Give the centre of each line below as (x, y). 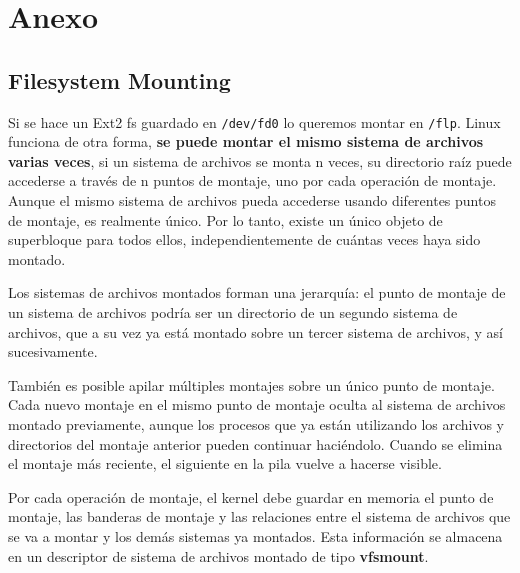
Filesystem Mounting (119, 79)
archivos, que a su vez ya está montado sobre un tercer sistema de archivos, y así (255, 331)
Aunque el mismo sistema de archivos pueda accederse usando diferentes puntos (252, 200)
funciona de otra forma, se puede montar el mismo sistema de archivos (246, 141)
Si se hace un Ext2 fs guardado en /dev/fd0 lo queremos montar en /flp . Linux (254, 121)
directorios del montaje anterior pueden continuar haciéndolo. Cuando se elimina (255, 443)
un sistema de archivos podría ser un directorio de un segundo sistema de (233, 311)
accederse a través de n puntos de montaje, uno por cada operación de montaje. (252, 180)
